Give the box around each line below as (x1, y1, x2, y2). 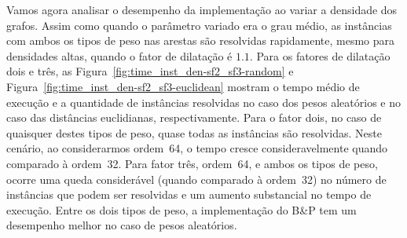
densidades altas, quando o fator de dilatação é (6, 47, 233, 64)
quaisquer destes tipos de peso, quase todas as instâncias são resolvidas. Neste (6, 124, 382, 141)
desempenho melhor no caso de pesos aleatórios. (6, 217, 237, 233)
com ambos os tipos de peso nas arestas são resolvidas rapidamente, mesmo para (6, 32, 395, 49)
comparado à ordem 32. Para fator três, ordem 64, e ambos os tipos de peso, (6, 155, 378, 171)
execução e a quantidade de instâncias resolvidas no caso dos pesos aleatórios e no (6, 93, 401, 110)
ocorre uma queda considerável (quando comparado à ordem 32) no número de (6, 170, 387, 187)
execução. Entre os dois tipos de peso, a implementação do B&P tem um (6, 201, 357, 218)
